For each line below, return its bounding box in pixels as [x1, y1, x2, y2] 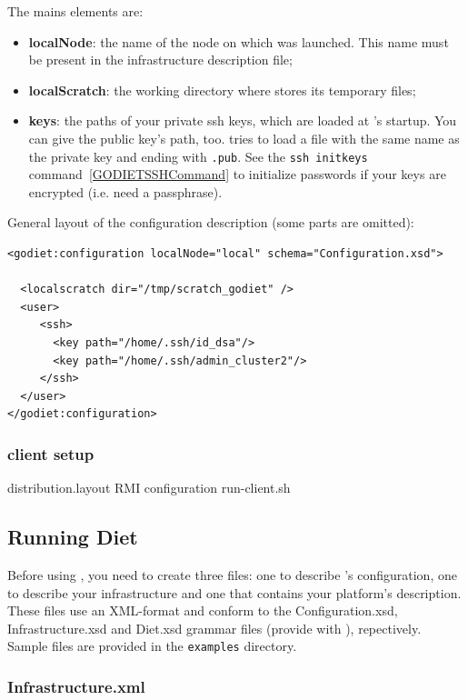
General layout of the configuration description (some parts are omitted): [7, 213, 414, 232]
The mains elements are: [7, 2, 144, 20]
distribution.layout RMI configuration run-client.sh [7, 478, 291, 497]
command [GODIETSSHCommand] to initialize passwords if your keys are [28, 165, 446, 184]
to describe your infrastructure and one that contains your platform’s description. [7, 583, 462, 602]
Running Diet [7, 523, 138, 551]
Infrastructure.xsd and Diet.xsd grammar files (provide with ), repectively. [7, 618, 422, 637]
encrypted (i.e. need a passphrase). [28, 182, 223, 201]
